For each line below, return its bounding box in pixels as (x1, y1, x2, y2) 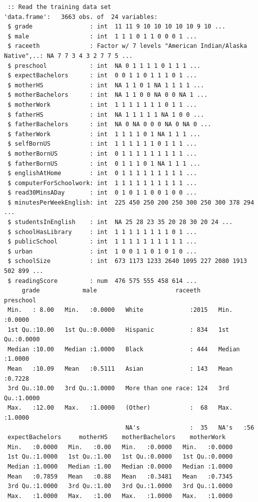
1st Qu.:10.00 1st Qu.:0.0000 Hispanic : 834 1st (7, 326, 230, 333)
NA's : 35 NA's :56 (125, 424, 255, 431)
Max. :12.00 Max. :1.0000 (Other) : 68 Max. (7, 404, 233, 412)
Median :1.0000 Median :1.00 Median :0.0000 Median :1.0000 (7, 463, 233, 470)
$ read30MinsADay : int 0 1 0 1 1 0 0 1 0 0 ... (7, 189, 197, 197)
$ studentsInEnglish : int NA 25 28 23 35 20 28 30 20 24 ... (7, 219, 233, 226)
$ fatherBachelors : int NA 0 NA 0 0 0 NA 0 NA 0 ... (7, 121, 212, 128)
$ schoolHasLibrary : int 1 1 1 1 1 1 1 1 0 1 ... (7, 228, 197, 236)
